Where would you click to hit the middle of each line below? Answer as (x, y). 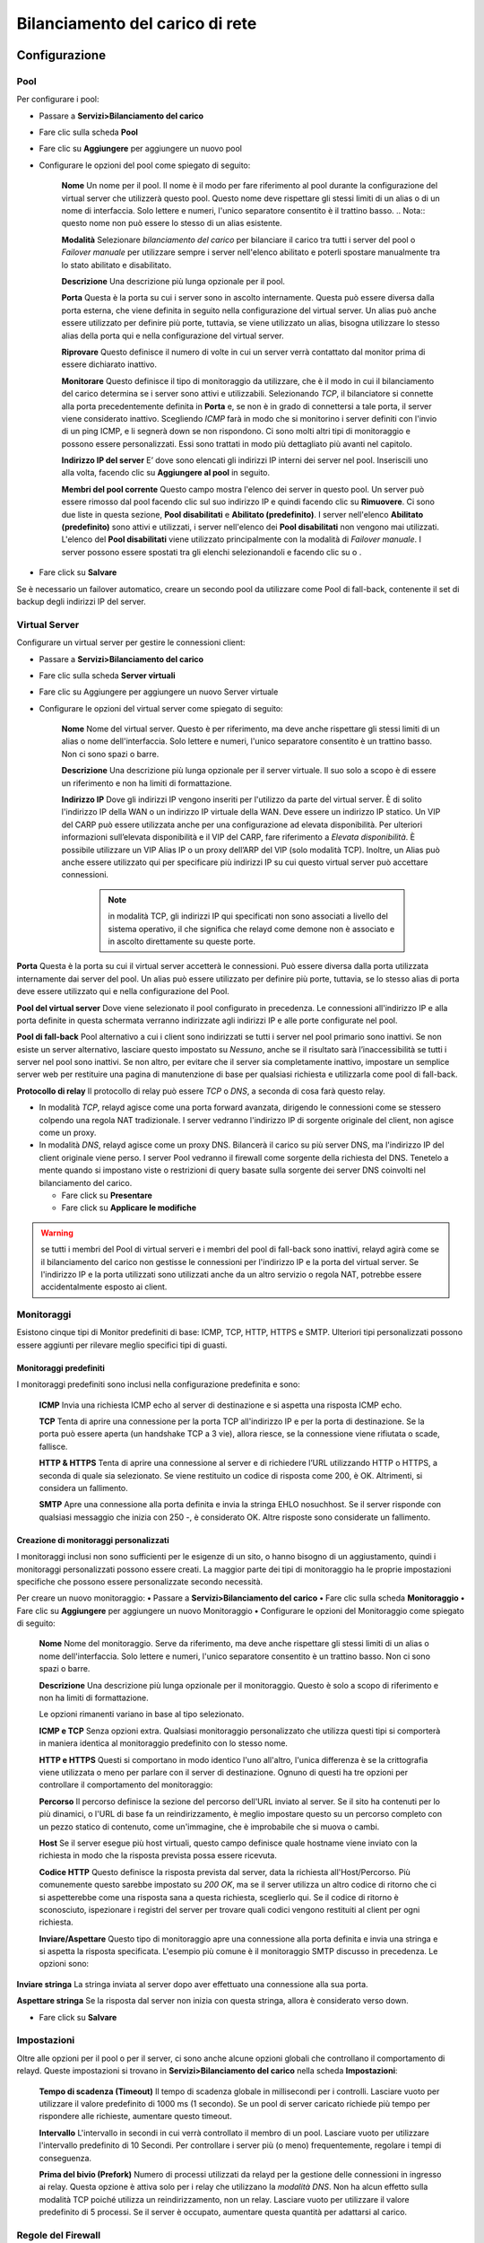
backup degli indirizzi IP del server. (82, 601)
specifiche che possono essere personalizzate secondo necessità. (140, 1581)
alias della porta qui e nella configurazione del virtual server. (173, 336)
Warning (57, 1233)
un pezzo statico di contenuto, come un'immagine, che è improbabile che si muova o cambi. (209, 1827)
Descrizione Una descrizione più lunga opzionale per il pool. (173, 281)
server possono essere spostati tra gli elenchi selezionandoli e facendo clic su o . (212, 552)
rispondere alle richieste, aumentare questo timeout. (135, 2116)
